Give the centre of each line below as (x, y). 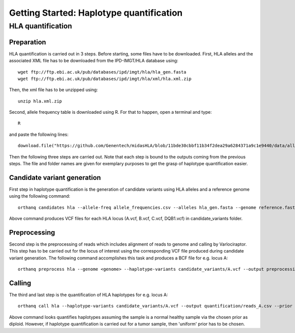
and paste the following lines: (39, 134)
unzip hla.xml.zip (40, 101)
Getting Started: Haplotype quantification (96, 13)
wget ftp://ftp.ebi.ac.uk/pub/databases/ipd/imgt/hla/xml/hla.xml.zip (105, 79)
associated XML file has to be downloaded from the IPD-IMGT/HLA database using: (94, 61)
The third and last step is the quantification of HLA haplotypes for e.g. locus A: (88, 295)
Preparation (28, 42)
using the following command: (40, 196)
